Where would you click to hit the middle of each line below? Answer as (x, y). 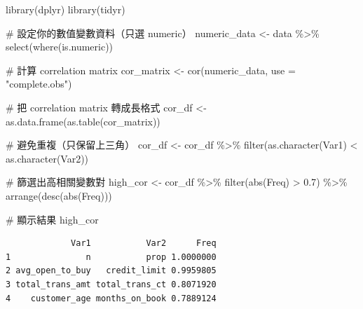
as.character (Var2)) (47, 158)
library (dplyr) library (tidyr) (66, 9)
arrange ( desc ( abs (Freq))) (59, 195)
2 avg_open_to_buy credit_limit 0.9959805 (111, 271)
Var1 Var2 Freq (144, 243)
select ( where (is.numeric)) (60, 47)
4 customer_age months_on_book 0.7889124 (111, 298)
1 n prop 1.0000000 (111, 257)
